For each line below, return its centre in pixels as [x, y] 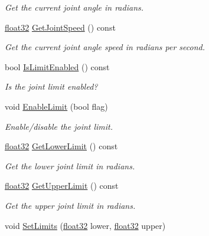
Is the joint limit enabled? [51, 86]
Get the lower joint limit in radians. [70, 165]
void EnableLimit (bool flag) [56, 106]
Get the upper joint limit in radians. [70, 205]
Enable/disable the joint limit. [59, 126]
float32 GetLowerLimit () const [61, 146]
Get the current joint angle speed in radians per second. [105, 47]
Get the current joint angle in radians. [74, 7]
